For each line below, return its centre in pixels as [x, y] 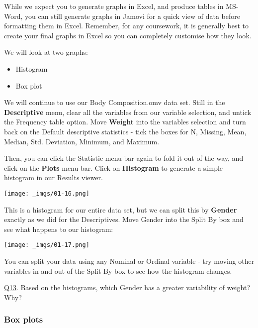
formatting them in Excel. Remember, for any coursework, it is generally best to [127, 26]
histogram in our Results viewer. [53, 177]
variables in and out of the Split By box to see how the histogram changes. [118, 271]
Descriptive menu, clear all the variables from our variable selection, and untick [128, 112]
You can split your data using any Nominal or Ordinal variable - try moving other [129, 261]
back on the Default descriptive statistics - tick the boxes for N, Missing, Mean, [125, 131]
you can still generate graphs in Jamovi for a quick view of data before [133, 16]
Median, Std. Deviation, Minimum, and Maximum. [82, 141]
